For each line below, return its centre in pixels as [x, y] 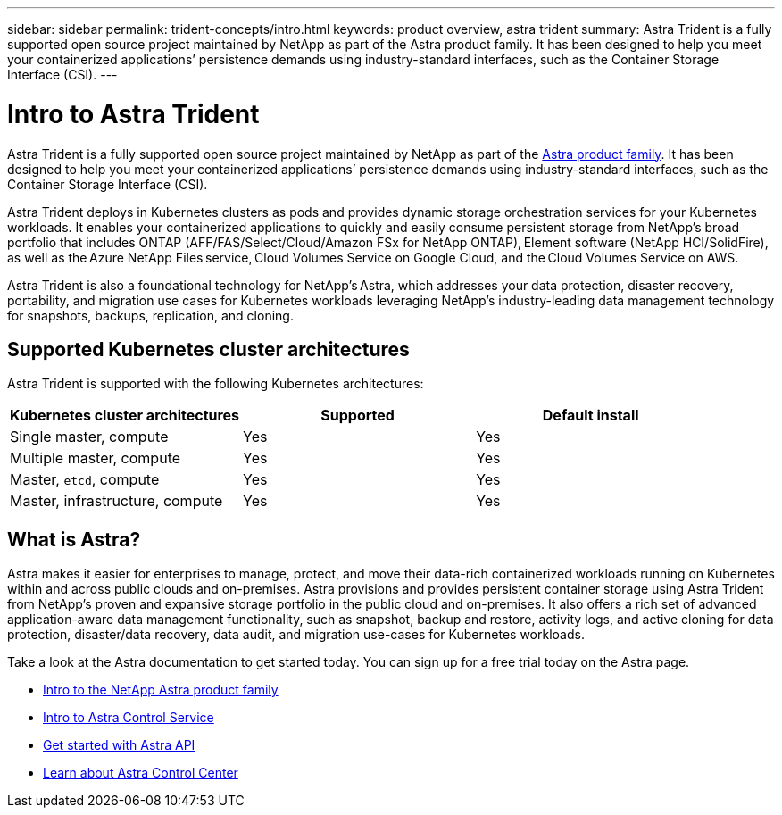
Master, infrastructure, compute [116, 501]
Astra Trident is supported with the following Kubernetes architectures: [216, 384]
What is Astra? [74, 539]
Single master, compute [89, 437]
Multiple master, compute [96, 458]
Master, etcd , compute [85, 480]
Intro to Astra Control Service [129, 718]
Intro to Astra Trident [133, 114]
